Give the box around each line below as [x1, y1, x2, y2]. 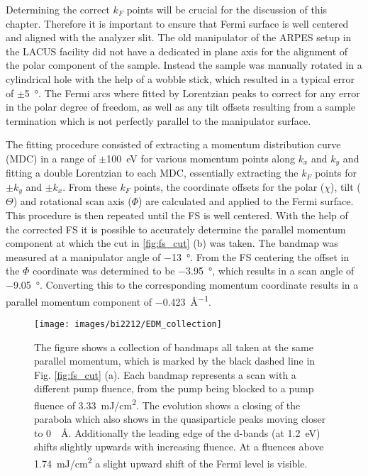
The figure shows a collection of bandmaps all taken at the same [34, 339, 313, 354]
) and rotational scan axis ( [13, 194, 132, 209]
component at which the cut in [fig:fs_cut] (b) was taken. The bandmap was [6, 236, 338, 250]
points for [315, 165, 357, 180]
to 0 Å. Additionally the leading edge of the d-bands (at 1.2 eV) [34, 425, 320, 440]
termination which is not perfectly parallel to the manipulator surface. [6, 113, 311, 128]
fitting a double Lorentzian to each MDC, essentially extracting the [6, 165, 299, 180]
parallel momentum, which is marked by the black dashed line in [34, 353, 316, 368]
